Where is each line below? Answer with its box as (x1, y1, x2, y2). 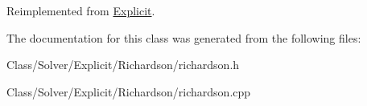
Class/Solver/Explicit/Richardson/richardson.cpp (6, 83, 251, 100)
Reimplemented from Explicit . (6, 2, 155, 18)
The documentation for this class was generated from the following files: (6, 29, 361, 46)
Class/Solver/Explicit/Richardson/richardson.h (6, 56, 240, 73)
